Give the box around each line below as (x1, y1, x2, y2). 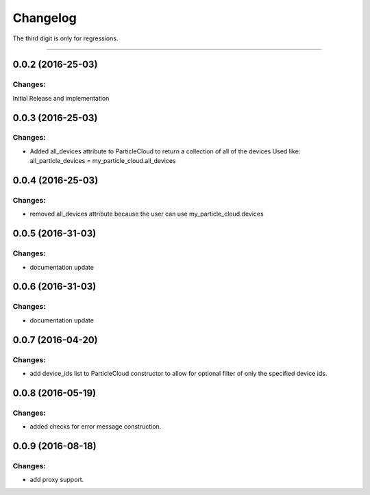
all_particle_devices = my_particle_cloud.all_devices (29, 157, 176, 165)
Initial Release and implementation (12, 94, 110, 102)
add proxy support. (29, 476, 84, 484)
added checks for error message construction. (29, 422, 162, 431)
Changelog (12, 10, 77, 25)
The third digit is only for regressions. (12, 34, 119, 42)
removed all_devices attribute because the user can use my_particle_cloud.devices (29, 210, 264, 218)
